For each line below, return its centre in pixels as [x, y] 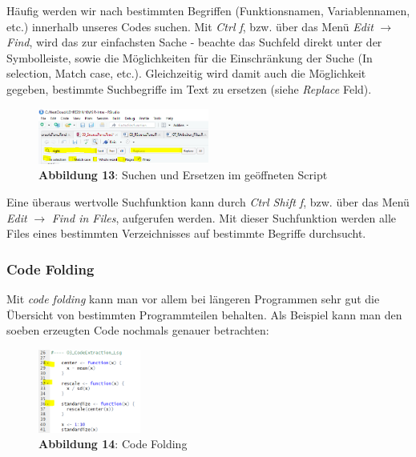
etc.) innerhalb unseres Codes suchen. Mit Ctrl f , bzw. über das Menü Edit [190, 26]
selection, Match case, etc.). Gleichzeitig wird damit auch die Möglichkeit [186, 73]
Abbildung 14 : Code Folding [113, 444]
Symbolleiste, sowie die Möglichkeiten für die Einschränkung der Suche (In [190, 57]
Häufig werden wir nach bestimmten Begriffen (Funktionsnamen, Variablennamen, [208, 10]
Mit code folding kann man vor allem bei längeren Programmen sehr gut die [193, 298]
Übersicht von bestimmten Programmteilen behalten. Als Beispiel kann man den [204, 314]
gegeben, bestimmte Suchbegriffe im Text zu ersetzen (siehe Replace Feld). [189, 88]
